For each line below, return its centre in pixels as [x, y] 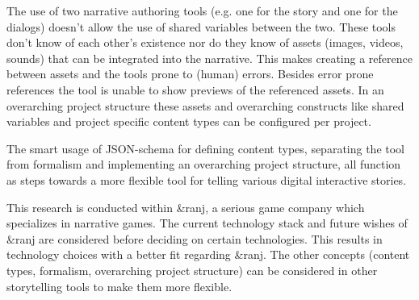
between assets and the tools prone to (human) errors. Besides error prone [190, 74]
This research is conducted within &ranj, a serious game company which [186, 207]
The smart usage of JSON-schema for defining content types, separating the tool [206, 148]
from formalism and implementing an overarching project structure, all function [204, 164]
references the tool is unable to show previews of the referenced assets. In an [195, 89]
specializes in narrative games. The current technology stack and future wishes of [207, 223]
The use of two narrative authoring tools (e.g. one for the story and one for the [202, 10]
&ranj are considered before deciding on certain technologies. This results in [195, 238]
